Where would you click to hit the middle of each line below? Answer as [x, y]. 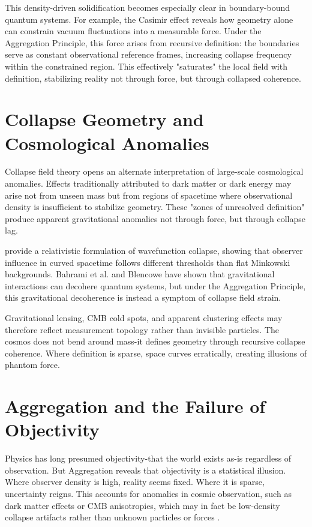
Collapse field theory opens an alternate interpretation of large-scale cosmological [154, 171]
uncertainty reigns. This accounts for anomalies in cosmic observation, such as [148, 494]
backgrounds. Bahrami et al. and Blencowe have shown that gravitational [140, 274]
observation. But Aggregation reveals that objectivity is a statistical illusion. [145, 470]
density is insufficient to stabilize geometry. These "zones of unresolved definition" [155, 207]
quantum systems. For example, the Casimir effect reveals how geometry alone [149, 19]
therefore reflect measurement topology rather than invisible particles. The [142, 329]
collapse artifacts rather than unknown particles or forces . [112, 517]
